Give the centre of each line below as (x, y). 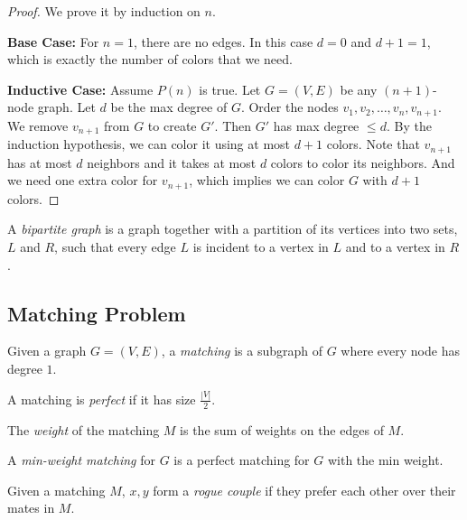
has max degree (316, 125)
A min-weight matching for (81, 460)
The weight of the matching (84, 429)
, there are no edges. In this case (223, 41)
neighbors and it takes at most (172, 162)
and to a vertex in (395, 246)
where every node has (400, 351)
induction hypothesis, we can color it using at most (149, 144)
